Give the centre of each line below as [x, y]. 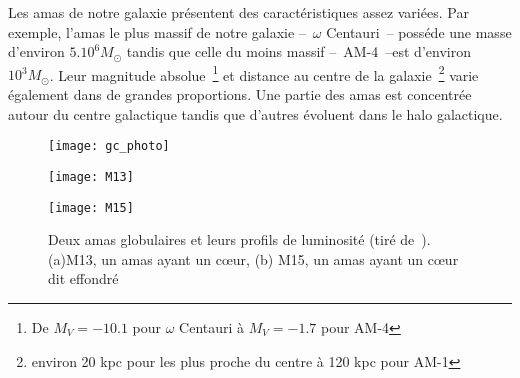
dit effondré [83, 278]
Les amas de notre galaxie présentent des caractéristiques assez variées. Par [238, 12]
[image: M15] [91, 207]
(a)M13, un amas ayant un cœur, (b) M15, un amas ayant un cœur [253, 258]
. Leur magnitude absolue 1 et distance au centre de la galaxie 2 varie [264, 73]
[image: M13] [91, 176]
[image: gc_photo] [109, 146]
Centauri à [212, 326]
